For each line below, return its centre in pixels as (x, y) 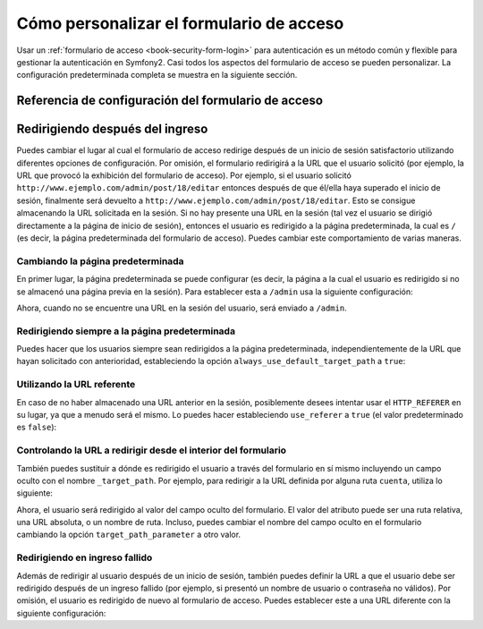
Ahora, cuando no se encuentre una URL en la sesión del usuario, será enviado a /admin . (182, 308)
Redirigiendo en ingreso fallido (85, 557)
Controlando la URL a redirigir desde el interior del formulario (151, 450)
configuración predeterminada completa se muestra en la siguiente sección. (157, 75)
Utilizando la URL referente (76, 385)
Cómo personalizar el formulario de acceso (180, 23)
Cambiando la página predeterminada (100, 261)
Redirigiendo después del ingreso (112, 129)
